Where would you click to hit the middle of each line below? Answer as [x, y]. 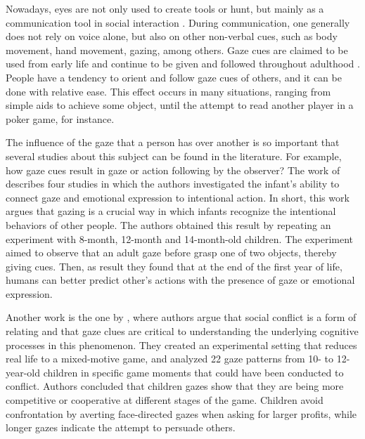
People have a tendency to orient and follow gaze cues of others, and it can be [174, 77]
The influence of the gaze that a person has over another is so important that [173, 142]
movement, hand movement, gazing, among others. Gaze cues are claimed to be [177, 50]
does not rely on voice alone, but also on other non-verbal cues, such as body [172, 36]
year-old [23, 372]
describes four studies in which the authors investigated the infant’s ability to [173, 184]
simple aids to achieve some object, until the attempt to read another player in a [180, 105]
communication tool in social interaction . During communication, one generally [178, 22]
